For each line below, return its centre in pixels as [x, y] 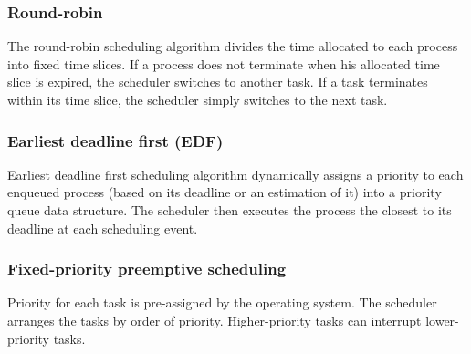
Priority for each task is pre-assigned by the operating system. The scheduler [222, 302]
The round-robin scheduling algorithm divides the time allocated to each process [233, 46]
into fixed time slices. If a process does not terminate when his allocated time [224, 63]
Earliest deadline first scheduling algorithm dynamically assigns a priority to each [235, 174]
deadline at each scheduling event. [103, 228]
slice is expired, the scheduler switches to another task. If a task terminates [218, 82]
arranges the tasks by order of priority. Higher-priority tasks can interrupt [215, 320]
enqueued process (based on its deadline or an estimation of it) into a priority [225, 192]
